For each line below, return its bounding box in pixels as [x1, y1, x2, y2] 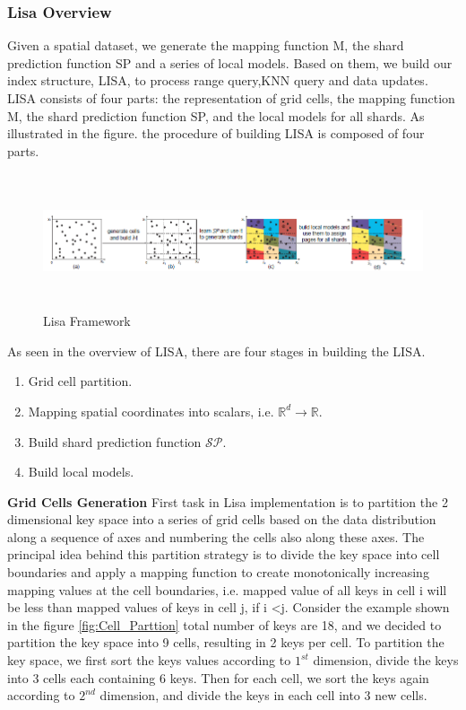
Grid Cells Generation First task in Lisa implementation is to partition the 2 [7, 492, 448, 511]
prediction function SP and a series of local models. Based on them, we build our [7, 53, 453, 72]
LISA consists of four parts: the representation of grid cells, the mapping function [7, 89, 455, 107]
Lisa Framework [43, 311, 131, 330]
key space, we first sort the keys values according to [7, 651, 291, 670]
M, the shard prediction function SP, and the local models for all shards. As [7, 106, 425, 125]
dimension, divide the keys [313, 651, 459, 670]
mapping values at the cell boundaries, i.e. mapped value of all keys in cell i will [7, 580, 447, 599]
